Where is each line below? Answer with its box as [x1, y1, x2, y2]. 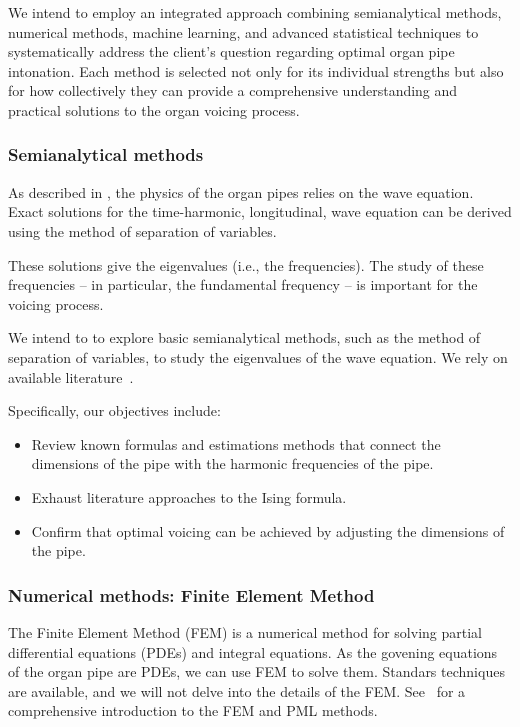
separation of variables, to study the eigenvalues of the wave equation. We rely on [8, 346, 508, 367]
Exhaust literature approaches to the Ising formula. [31, 486, 347, 507]
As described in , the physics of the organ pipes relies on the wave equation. [8, 181, 474, 202]
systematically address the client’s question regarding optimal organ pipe [8, 41, 455, 62]
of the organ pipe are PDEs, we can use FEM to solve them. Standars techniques [8, 661, 505, 682]
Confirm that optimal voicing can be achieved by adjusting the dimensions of [31, 520, 505, 541]
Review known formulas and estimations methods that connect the [31, 433, 441, 454]
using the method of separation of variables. [8, 220, 277, 241]
